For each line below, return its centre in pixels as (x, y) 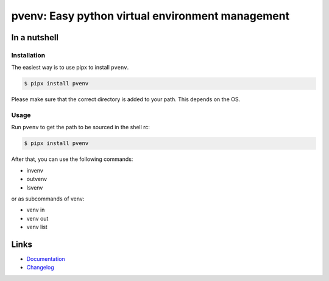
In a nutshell (35, 37)
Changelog (40, 268)
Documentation (46, 259)
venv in (36, 210)
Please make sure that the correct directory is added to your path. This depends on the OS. (126, 99)
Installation (28, 55)
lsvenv (35, 187)
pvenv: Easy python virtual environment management (150, 16)
